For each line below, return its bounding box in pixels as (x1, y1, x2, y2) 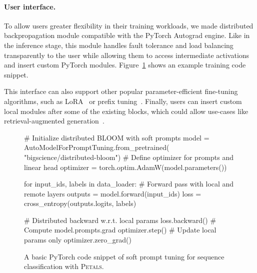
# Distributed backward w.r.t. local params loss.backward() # (24, 214, 216, 225)
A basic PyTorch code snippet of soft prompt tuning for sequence (24, 251, 224, 261)
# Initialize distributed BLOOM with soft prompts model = (24, 132, 209, 142)
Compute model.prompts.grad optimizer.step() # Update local (24, 224, 216, 235)
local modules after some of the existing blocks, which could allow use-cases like (4, 105, 248, 116)
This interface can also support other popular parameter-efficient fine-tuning (4, 86, 238, 96)
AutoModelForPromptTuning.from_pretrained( (24, 142, 169, 152)
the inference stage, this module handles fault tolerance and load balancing (4, 39, 233, 50)
